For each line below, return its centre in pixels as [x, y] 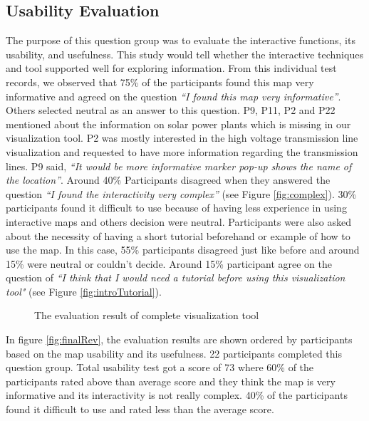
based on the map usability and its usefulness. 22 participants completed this [174, 353]
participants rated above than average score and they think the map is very [171, 381]
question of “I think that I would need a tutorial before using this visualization [176, 277]
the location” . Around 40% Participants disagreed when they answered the [168, 180]
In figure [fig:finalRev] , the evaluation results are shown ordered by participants [179, 339]
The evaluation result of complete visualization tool [147, 315]
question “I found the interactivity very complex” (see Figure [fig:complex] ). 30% [181, 193]
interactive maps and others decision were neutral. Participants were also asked [179, 221]
